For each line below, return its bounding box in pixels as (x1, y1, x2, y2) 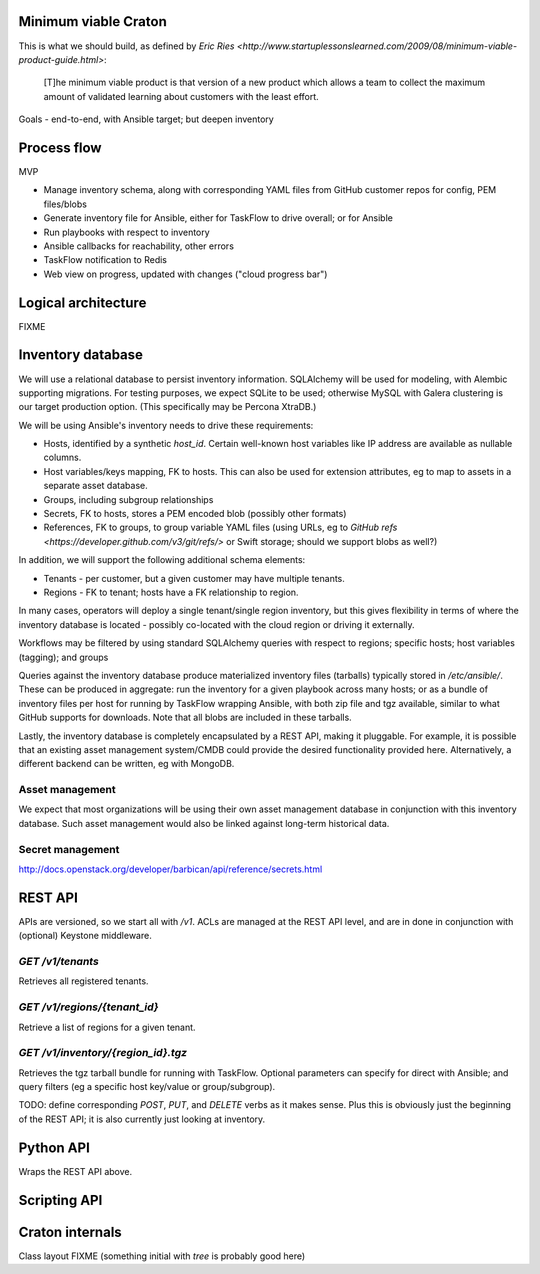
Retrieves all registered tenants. (18, 975, 149, 987)
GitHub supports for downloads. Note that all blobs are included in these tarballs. (18, 711, 352, 724)
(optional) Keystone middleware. (18, 930, 152, 942)
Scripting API (18, 1191, 103, 1209)
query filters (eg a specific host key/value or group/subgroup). (18, 1081, 276, 1093)
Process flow (18, 139, 102, 156)
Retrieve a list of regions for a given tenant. (18, 1021, 196, 1033)
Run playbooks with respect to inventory (43, 226, 210, 238)
